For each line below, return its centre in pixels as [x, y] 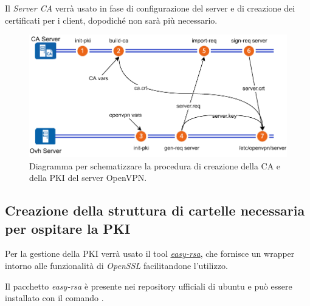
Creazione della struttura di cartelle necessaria [155, 210]
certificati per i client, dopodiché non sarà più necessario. [111, 20]
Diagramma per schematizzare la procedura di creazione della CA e [155, 165]
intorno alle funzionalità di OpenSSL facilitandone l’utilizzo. [116, 266]
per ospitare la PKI [68, 228]
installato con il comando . [54, 298]
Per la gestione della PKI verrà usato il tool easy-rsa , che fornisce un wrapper [150, 253]
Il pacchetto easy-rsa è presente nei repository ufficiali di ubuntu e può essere [149, 286]
